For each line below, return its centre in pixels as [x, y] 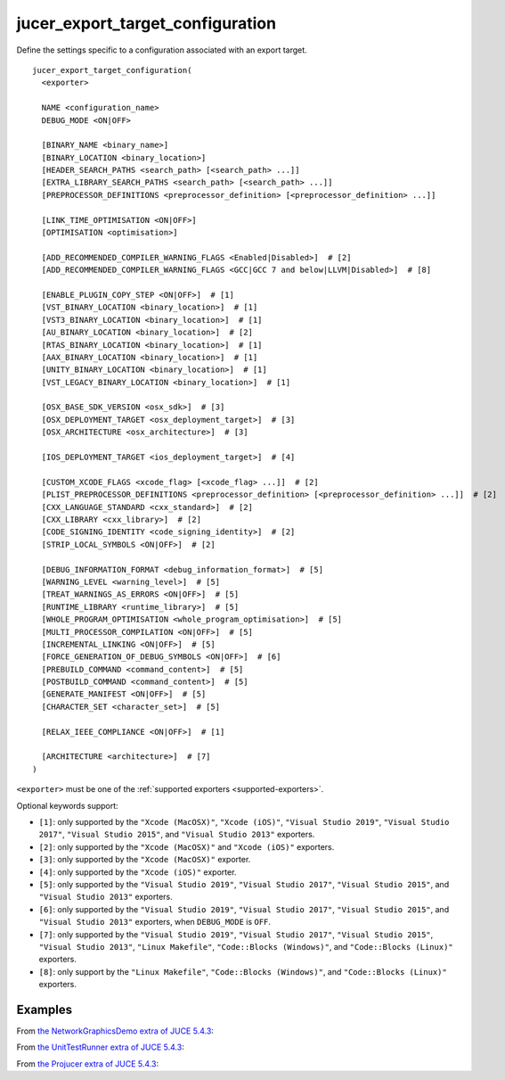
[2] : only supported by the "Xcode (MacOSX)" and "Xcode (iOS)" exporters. [187, 846]
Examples [45, 1009]
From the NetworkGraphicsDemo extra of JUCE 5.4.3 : [115, 1031]
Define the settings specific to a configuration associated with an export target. [162, 50]
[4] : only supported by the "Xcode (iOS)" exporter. [138, 872]
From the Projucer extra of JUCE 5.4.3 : [88, 1064]
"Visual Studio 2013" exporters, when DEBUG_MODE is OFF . [155, 922]
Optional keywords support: [68, 805]
